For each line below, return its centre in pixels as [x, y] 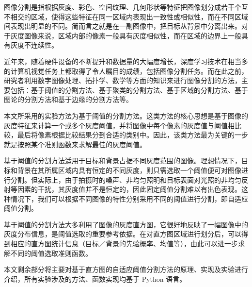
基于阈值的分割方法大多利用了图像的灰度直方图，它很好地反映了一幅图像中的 [126, 224]
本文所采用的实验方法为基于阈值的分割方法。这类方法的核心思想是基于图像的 [126, 115]
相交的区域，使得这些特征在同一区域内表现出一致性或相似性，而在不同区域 [129, 16]
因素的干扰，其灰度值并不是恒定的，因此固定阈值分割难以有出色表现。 [129, 189]
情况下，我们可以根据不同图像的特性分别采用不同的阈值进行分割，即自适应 [129, 198]
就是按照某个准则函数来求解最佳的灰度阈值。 [75, 144]
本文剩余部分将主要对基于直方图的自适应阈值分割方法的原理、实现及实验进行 [126, 269]
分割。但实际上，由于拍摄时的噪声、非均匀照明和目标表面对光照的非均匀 [126, 179]
